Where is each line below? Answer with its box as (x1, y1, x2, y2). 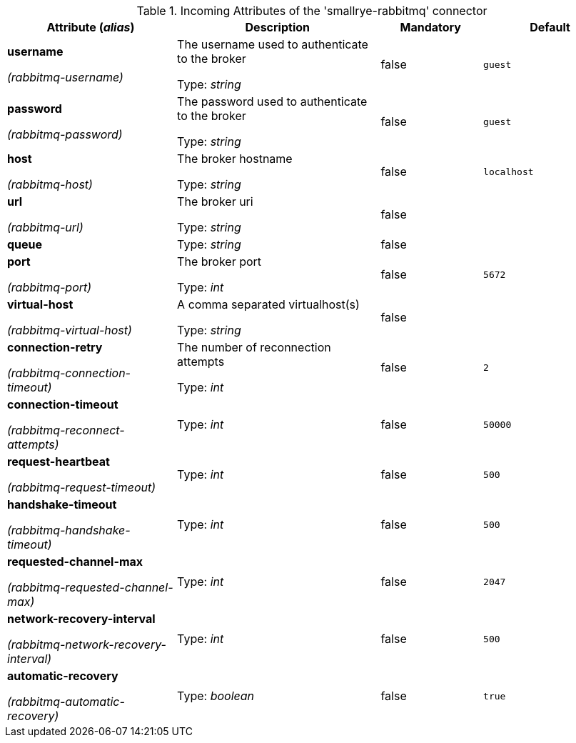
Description (245, 20, 310, 34)
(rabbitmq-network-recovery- (7, 637, 166, 652)
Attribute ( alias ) (46, 20, 135, 34)
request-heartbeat (7, 454, 110, 469)
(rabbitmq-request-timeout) (7, 480, 156, 494)
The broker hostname (177, 151, 293, 166)
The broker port (177, 254, 262, 269)
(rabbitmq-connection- (7, 366, 131, 380)
